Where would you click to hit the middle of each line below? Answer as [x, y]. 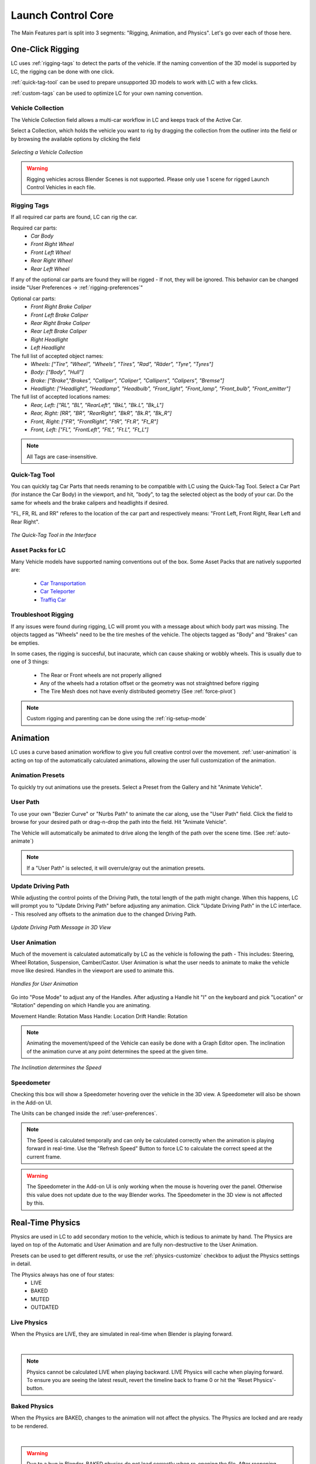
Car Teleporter [58, 591]
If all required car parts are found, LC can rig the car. [74, 217]
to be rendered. [30, 1426]
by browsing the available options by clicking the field [75, 139]
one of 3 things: [30, 662]
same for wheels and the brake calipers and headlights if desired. [90, 502]
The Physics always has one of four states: [63, 1274]
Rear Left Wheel [50, 269]
